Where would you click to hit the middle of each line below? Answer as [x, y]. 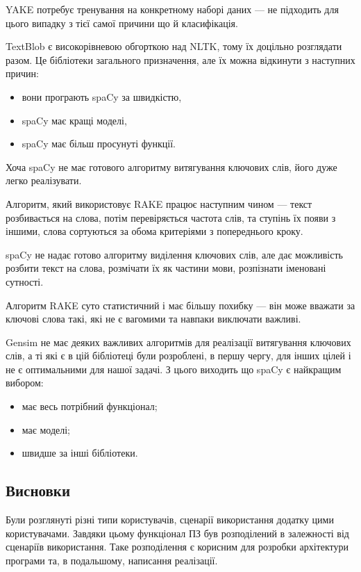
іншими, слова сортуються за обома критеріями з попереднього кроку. [154, 231]
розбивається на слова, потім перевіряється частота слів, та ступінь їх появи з [171, 217]
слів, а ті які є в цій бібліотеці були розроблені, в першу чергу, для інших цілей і [178, 356]
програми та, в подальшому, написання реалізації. [112, 560]
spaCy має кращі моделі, [74, 120]
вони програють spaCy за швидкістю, [102, 96]
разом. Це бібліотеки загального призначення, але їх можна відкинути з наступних [180, 59]
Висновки [38, 490]
